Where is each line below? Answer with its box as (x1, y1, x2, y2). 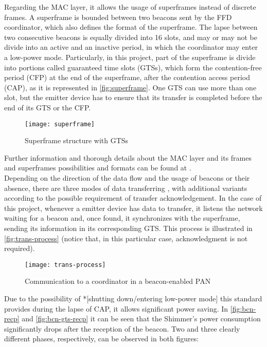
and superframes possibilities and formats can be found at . (4, 162, 191, 173)
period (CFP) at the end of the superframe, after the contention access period (4, 72, 250, 83)
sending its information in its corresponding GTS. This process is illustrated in (4, 222, 253, 233)
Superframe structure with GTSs (25, 135, 129, 146)
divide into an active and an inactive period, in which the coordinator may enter (4, 42, 258, 52)
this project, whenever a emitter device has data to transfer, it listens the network (4, 202, 263, 213)
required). (4, 243, 35, 254)
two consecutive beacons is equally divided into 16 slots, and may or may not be (4, 31, 257, 42)
